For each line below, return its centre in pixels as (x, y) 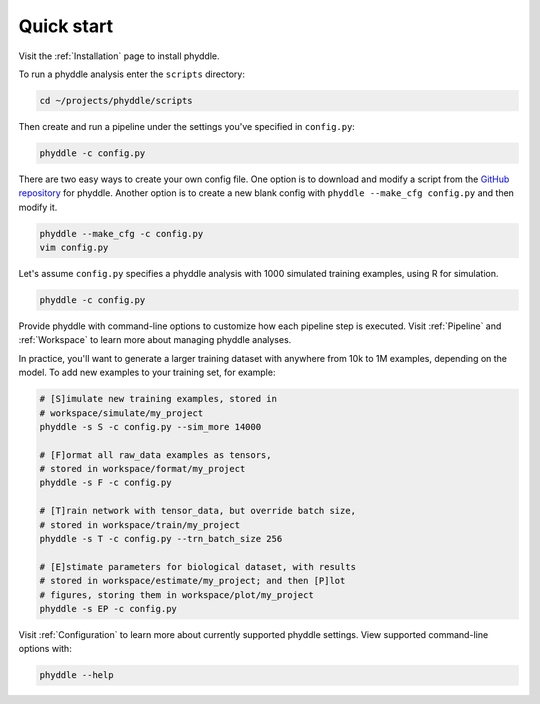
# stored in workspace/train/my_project (139, 524)
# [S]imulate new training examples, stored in (158, 399)
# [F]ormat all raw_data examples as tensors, (155, 454)
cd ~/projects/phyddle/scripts (116, 100)
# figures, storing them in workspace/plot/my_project (176, 594)
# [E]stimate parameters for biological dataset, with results (198, 566)
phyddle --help (76, 675)
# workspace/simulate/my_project (121, 413)
